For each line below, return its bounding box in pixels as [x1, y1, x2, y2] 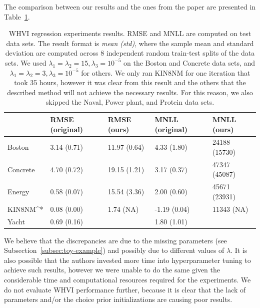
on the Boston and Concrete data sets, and [123, 57, 255, 68]
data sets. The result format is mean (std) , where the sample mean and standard [6, 38, 254, 48]
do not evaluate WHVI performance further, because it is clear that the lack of [4, 284, 246, 294]
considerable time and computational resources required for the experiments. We [4, 274, 251, 284]
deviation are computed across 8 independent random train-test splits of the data [5, 48, 255, 58]
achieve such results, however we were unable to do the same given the [4, 264, 220, 275]
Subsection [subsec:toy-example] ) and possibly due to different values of [4, 245, 224, 255]
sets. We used [4, 57, 46, 68]
